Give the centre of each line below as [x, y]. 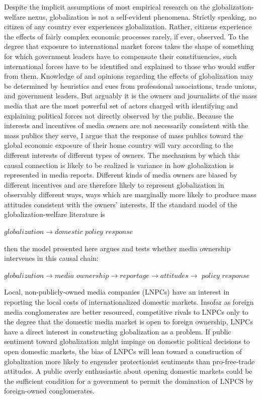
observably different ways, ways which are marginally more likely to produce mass [130, 194]
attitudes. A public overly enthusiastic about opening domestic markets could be [128, 371]
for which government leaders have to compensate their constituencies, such [120, 56]
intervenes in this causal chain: [51, 258]
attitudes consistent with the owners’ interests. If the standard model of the [121, 204]
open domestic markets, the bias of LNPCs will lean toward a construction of [123, 351]
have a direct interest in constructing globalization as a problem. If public [118, 331]
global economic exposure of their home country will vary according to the [119, 145]
